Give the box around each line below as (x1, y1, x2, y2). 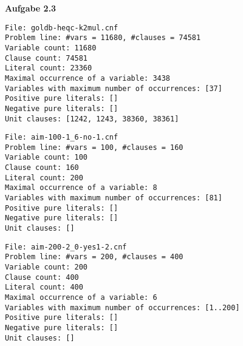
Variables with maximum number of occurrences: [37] (5, 84, 222, 93)
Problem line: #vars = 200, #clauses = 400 (5, 253, 183, 262)
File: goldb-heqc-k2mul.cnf (5, 23, 118, 32)
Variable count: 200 (5, 263, 88, 272)
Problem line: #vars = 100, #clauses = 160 (5, 143, 183, 152)
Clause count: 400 (5, 273, 79, 282)
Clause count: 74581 (5, 53, 88, 63)
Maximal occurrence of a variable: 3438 (5, 73, 171, 83)
